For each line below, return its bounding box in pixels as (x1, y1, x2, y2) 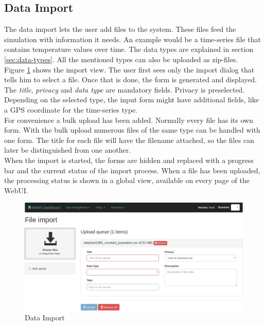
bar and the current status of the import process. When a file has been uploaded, (4, 165, 260, 175)
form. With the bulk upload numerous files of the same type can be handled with (4, 124, 260, 135)
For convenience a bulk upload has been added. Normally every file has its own (4, 114, 253, 125)
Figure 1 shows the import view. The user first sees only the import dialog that (4, 64, 255, 75)
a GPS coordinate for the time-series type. (4, 104, 138, 115)
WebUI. (4, 185, 28, 195)
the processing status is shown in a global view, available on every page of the (4, 175, 250, 186)
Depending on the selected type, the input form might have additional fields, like (4, 94, 259, 105)
